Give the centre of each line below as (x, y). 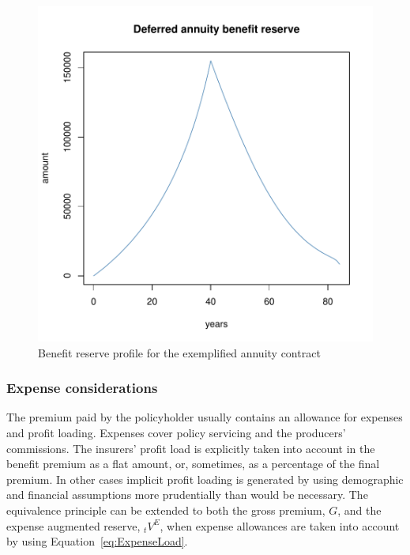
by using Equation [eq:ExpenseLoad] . (97, 541)
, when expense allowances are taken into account (280, 525)
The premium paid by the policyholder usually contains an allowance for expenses (205, 417)
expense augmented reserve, (73, 525)
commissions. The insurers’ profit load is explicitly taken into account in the (191, 448)
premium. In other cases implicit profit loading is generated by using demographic (205, 479)
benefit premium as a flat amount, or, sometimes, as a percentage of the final (193, 464)
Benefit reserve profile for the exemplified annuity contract (179, 352)
